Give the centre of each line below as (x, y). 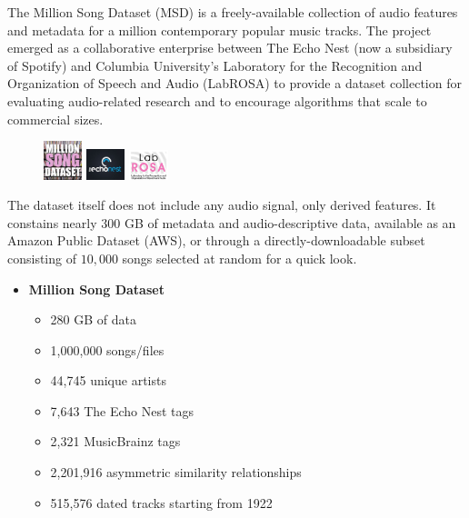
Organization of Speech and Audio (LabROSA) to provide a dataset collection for (234, 83)
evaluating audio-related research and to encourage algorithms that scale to (217, 100)
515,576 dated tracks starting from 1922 (161, 502)
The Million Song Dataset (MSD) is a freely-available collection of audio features (233, 12)
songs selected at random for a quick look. (239, 258)
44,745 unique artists (108, 380)
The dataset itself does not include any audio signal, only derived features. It (222, 205)
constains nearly (52, 222)
